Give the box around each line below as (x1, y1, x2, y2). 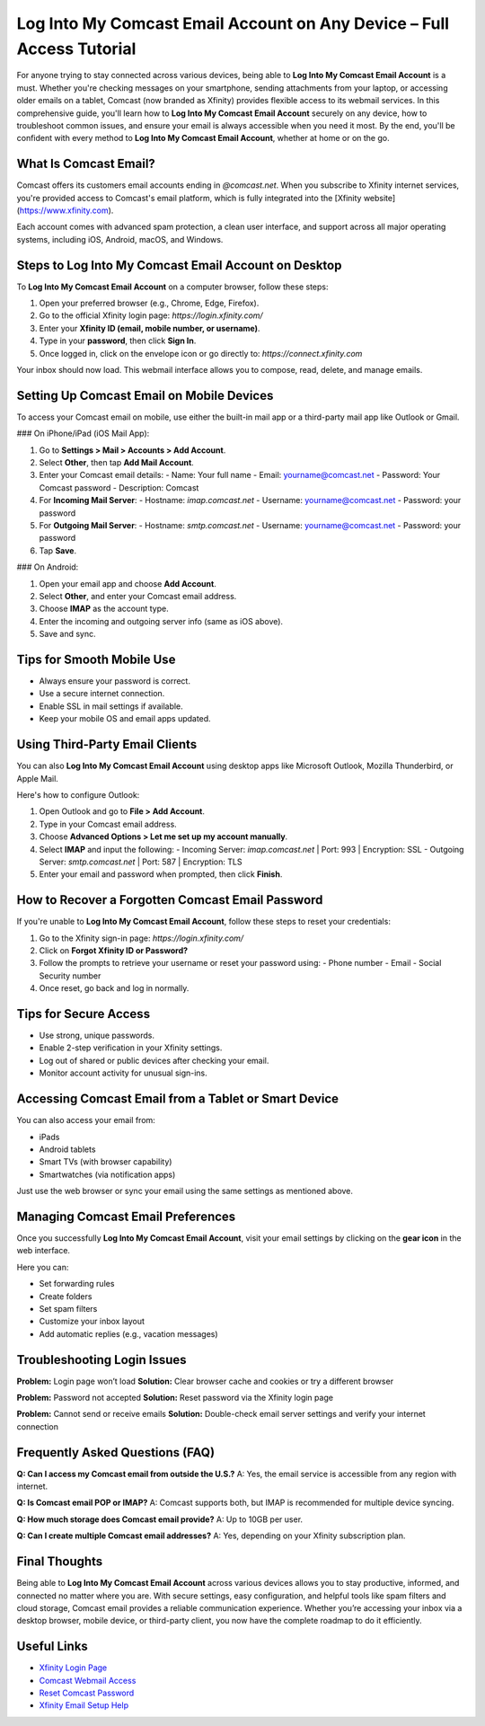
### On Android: (16, 562, 79, 572)
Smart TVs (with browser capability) (39, 1156, 172, 1167)
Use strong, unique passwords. (39, 1030, 155, 1041)
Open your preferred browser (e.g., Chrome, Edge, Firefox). (39, 297, 260, 309)
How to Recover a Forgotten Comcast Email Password (16, 892, 323, 907)
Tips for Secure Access (16, 1006, 151, 1022)
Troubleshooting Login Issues (16, 1352, 188, 1368)
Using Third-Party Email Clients (16, 737, 198, 752)
